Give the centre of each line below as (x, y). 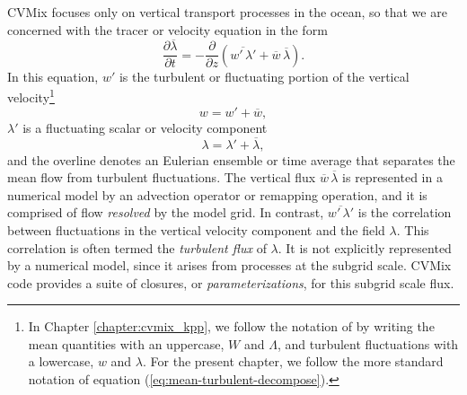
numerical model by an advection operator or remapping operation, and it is (217, 194)
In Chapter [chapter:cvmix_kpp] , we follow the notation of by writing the (231, 326)
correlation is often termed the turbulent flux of (137, 247)
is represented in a (392, 177)
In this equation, (53, 76)
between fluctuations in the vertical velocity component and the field (196, 229)
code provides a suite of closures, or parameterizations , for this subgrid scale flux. (231, 282)
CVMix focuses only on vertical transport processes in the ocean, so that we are (227, 12)
